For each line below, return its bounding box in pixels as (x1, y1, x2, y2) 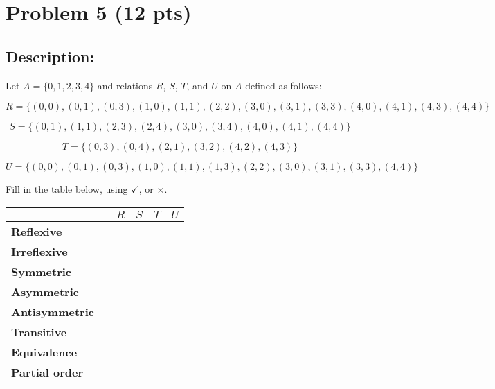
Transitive (11, 323, 67, 340)
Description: (6, 45, 95, 67)
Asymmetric (11, 283, 79, 300)
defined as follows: (245, 78, 322, 92)
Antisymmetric (11, 303, 94, 320)
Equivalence (11, 343, 78, 360)
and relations (97, 78, 153, 92)
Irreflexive (11, 243, 68, 259)
